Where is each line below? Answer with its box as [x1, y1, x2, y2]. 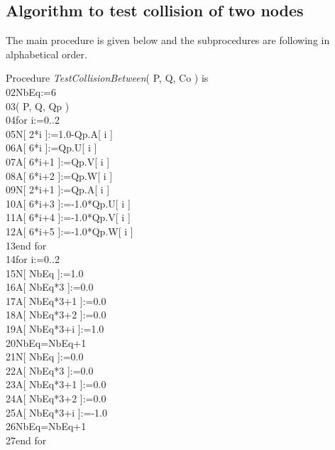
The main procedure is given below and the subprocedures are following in [6, 33, 330, 48]
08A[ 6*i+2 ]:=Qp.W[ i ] [6, 168, 113, 183]
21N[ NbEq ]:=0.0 [6, 349, 84, 364]
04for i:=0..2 [6, 112, 60, 127]
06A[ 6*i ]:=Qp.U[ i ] [6, 140, 97, 155]
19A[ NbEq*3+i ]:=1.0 [6, 321, 104, 336]
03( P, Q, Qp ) [6, 98, 70, 113]
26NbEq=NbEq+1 [6, 419, 87, 434]
